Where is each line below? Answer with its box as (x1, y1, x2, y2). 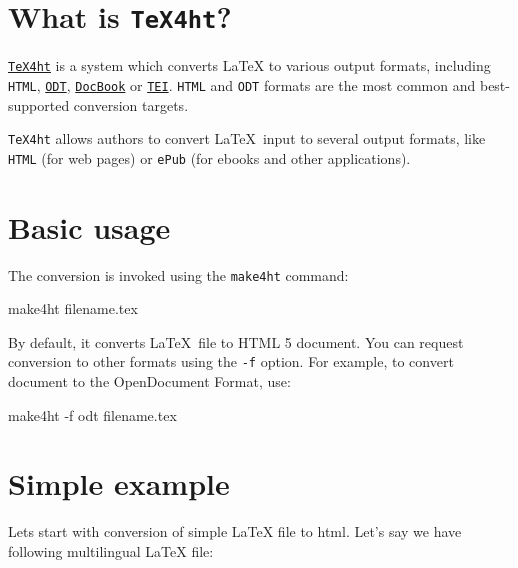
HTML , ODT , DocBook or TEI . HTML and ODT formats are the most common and (8, 74, 476, 95)
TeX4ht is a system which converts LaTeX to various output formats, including (8, 55, 491, 76)
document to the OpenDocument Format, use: (8, 371, 291, 392)
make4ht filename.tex (8, 298, 138, 319)
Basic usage (8, 206, 171, 247)
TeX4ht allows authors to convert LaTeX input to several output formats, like (8, 128, 486, 149)
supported (8, 94, 70, 115)
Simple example (8, 463, 230, 504)
